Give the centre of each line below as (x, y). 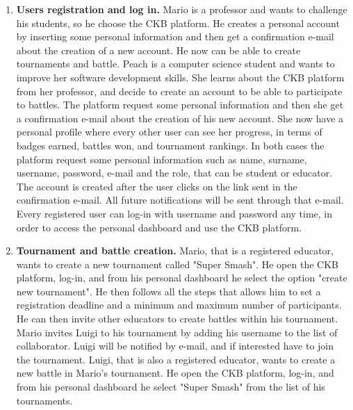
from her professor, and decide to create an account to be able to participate (179, 91)
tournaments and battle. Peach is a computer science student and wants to (175, 64)
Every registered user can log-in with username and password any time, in (174, 213)
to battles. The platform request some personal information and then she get (180, 105)
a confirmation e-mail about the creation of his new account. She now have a (180, 118)
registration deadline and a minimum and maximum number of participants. (179, 305)
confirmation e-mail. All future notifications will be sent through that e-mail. (180, 200)
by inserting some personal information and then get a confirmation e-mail (175, 36)
